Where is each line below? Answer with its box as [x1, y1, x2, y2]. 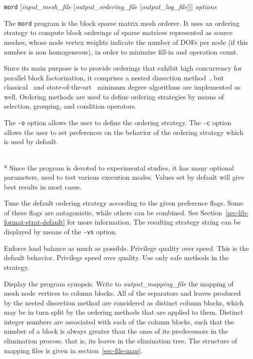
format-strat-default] [4, 217, 65, 227]
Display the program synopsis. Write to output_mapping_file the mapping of [4, 278, 234, 288]
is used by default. [4, 136, 58, 147]
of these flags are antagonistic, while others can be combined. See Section [4, 207, 222, 217]
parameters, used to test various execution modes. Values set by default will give [4, 172, 244, 182]
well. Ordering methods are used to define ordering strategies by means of [4, 91, 224, 101]
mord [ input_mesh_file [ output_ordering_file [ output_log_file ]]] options [4, 1, 217, 11]
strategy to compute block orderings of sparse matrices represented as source [4, 27, 233, 38]
